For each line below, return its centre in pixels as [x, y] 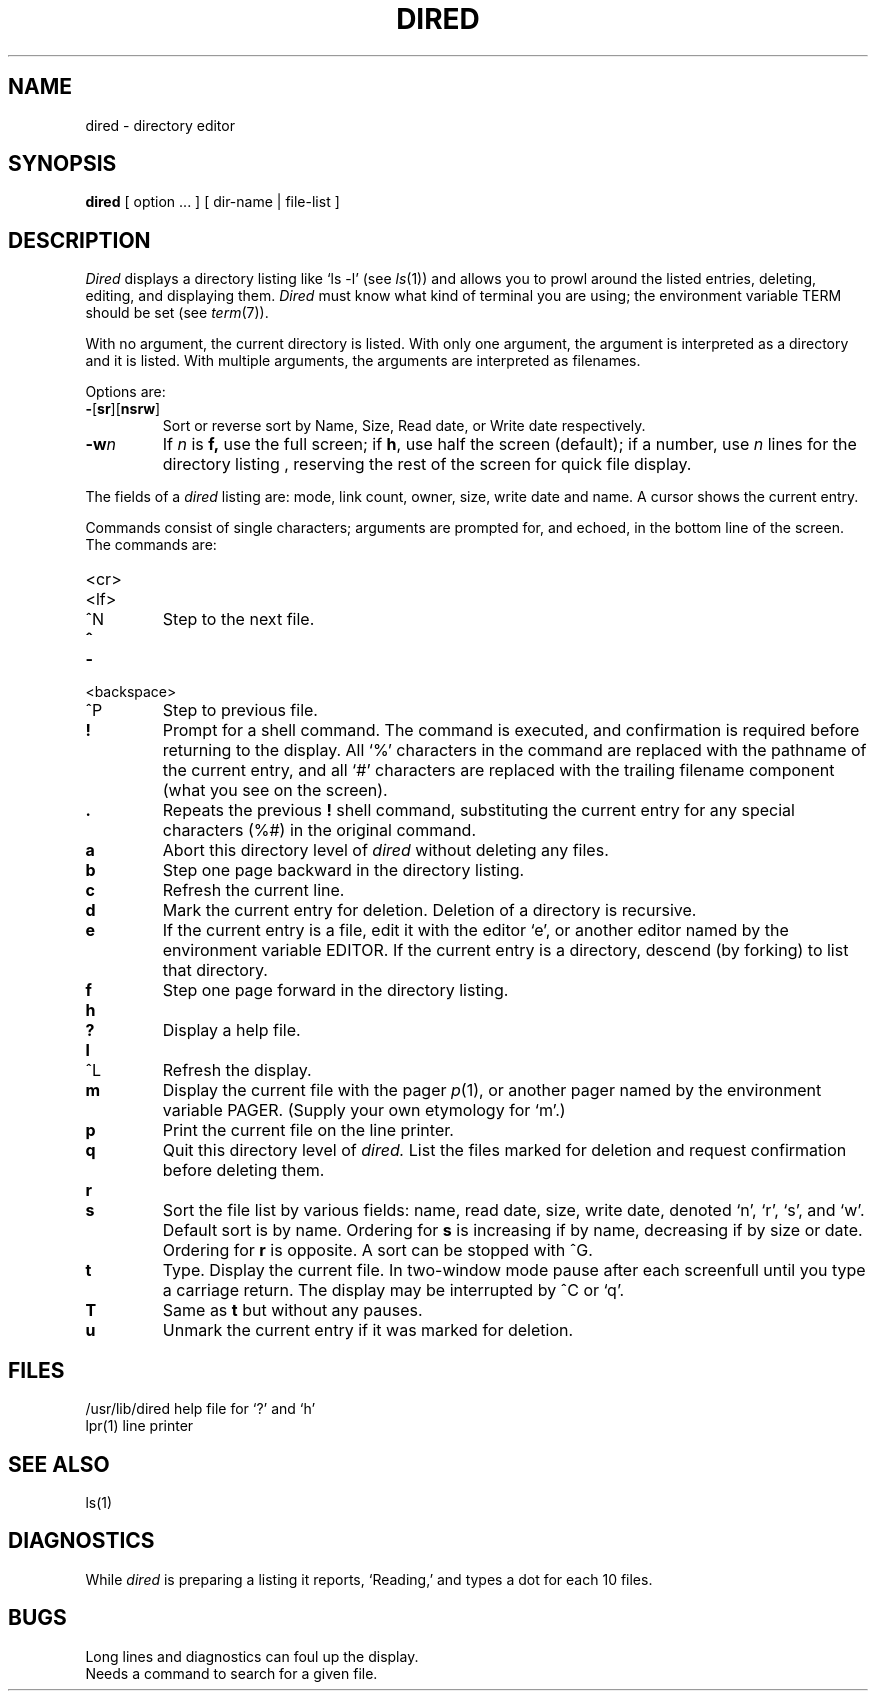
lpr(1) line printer [139, 1426]
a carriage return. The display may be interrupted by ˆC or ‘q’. [393, 1290]
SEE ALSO [59, 1464]
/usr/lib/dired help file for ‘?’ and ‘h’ [200, 1409]
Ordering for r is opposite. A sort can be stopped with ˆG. [377, 1250]
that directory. [215, 970]
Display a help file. [231, 1030]
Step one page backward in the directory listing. [343, 870]
